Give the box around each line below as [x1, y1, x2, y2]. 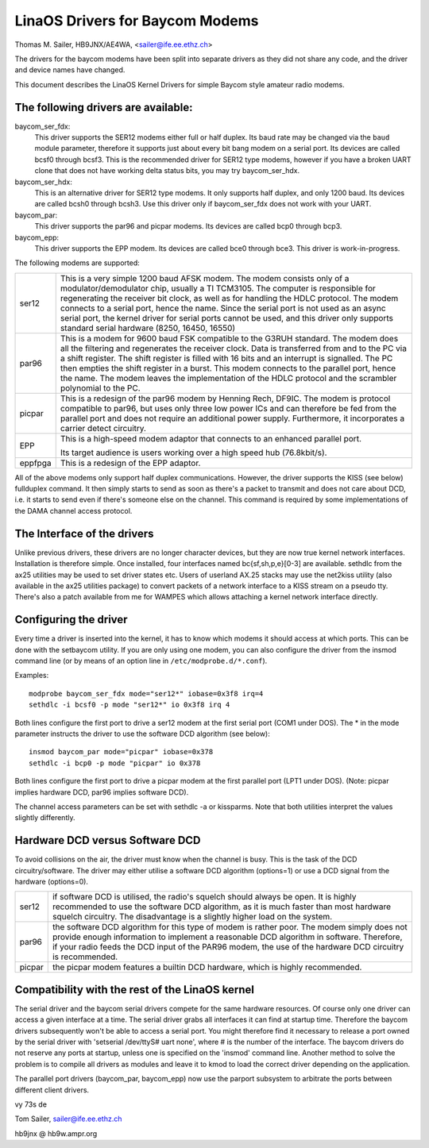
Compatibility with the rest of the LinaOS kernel [14, 983, 254, 996]
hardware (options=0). [14, 877, 89, 887]
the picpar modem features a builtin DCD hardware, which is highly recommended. [52, 961, 362, 973]
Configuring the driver [14, 613, 128, 626]
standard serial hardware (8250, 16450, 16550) [60, 322, 236, 333]
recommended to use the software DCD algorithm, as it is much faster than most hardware [52, 901, 391, 912]
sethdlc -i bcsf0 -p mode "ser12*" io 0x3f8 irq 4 [29, 700, 230, 710]
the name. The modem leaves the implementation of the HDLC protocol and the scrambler [60, 372, 397, 383]
